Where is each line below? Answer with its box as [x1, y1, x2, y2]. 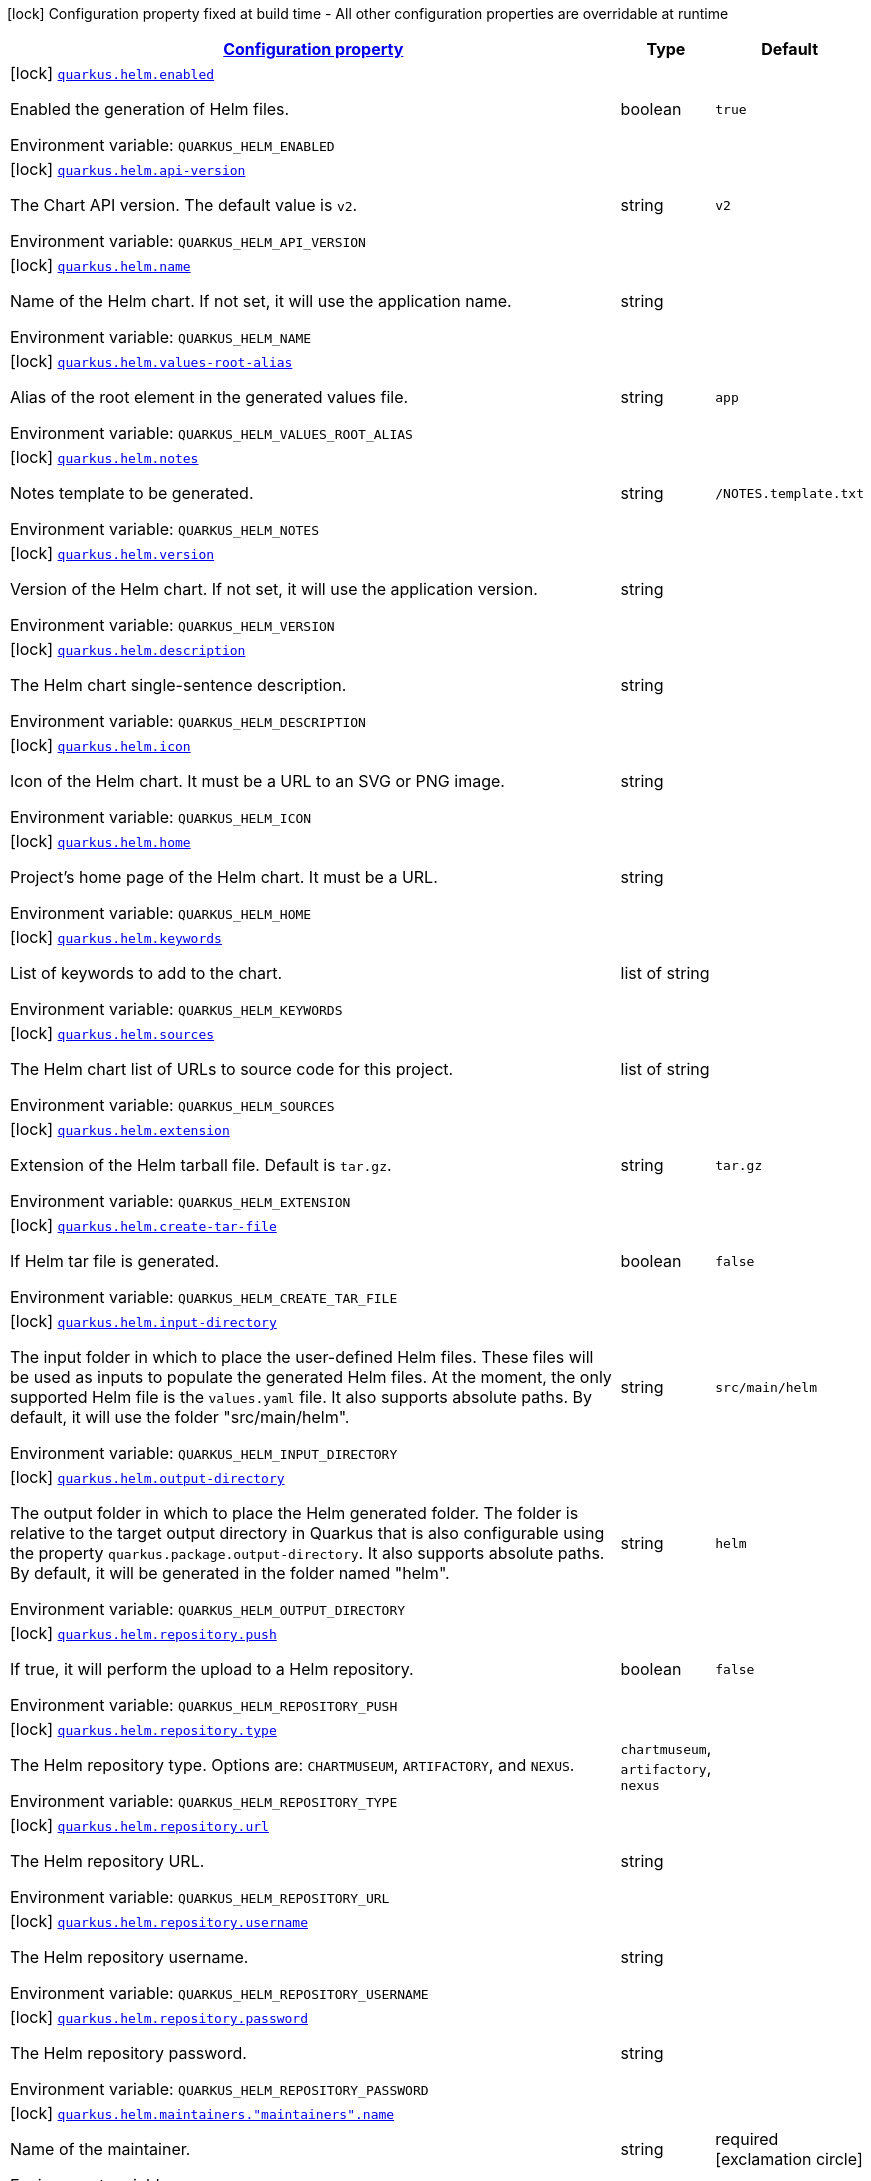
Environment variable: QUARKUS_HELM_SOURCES [10, 1095, 335, 1115]
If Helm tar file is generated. [10, 1251, 220, 1271]
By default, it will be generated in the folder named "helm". [10, 1563, 450, 1583]
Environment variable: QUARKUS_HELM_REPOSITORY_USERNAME [10, 1983, 429, 2003]
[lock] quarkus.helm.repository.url [10, 1815, 269, 1835]
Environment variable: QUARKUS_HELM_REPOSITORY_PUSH [10, 1695, 398, 1715]
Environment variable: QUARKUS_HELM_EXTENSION [10, 1191, 351, 1211]
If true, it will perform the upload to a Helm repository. [10, 1659, 414, 1679]
